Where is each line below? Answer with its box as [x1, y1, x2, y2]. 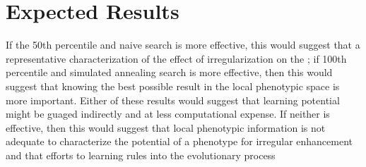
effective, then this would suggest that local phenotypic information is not [6, 120, 326, 135]
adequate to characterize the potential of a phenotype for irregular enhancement [6, 134, 353, 149]
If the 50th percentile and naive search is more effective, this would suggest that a [6, 37, 360, 52]
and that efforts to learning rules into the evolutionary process [6, 147, 276, 162]
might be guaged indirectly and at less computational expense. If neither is [6, 106, 330, 121]
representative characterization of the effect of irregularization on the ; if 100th [6, 51, 347, 66]
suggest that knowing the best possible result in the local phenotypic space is [6, 78, 340, 93]
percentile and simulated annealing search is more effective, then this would [6, 65, 333, 80]
